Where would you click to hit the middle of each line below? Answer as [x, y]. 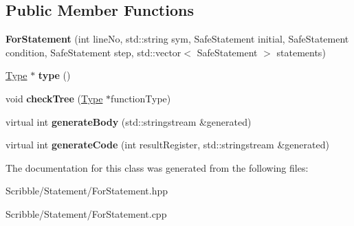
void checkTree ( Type [54, 98]
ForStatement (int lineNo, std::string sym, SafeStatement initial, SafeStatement [177, 39]
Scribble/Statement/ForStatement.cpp [86, 213]
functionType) [141, 98]
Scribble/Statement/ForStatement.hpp [87, 191]
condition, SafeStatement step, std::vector [93, 52]
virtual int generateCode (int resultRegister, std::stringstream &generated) [167, 145]
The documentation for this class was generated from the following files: [157, 167]
